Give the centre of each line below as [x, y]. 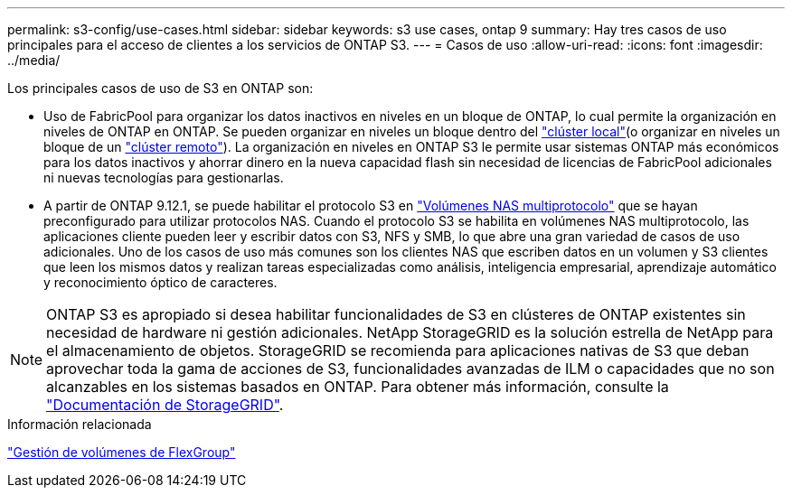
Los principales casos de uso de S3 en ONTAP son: [160, 88]
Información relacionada [80, 424]
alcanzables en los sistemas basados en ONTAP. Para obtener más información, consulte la [358, 387]
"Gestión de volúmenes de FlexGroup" [122, 452]
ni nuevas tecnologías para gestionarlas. [164, 177]
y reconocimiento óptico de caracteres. [160, 282]
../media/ [34, 60]
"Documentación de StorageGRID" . [165, 405]
